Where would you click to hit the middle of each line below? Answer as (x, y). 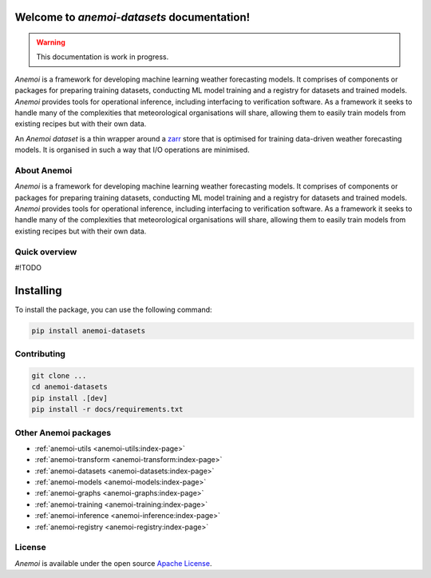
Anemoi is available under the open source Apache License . (113, 563)
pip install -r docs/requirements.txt (107, 409)
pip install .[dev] (69, 398)
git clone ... (59, 376)
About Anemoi (43, 170)
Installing (39, 291)
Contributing (40, 354)
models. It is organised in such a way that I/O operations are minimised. (132, 150)
